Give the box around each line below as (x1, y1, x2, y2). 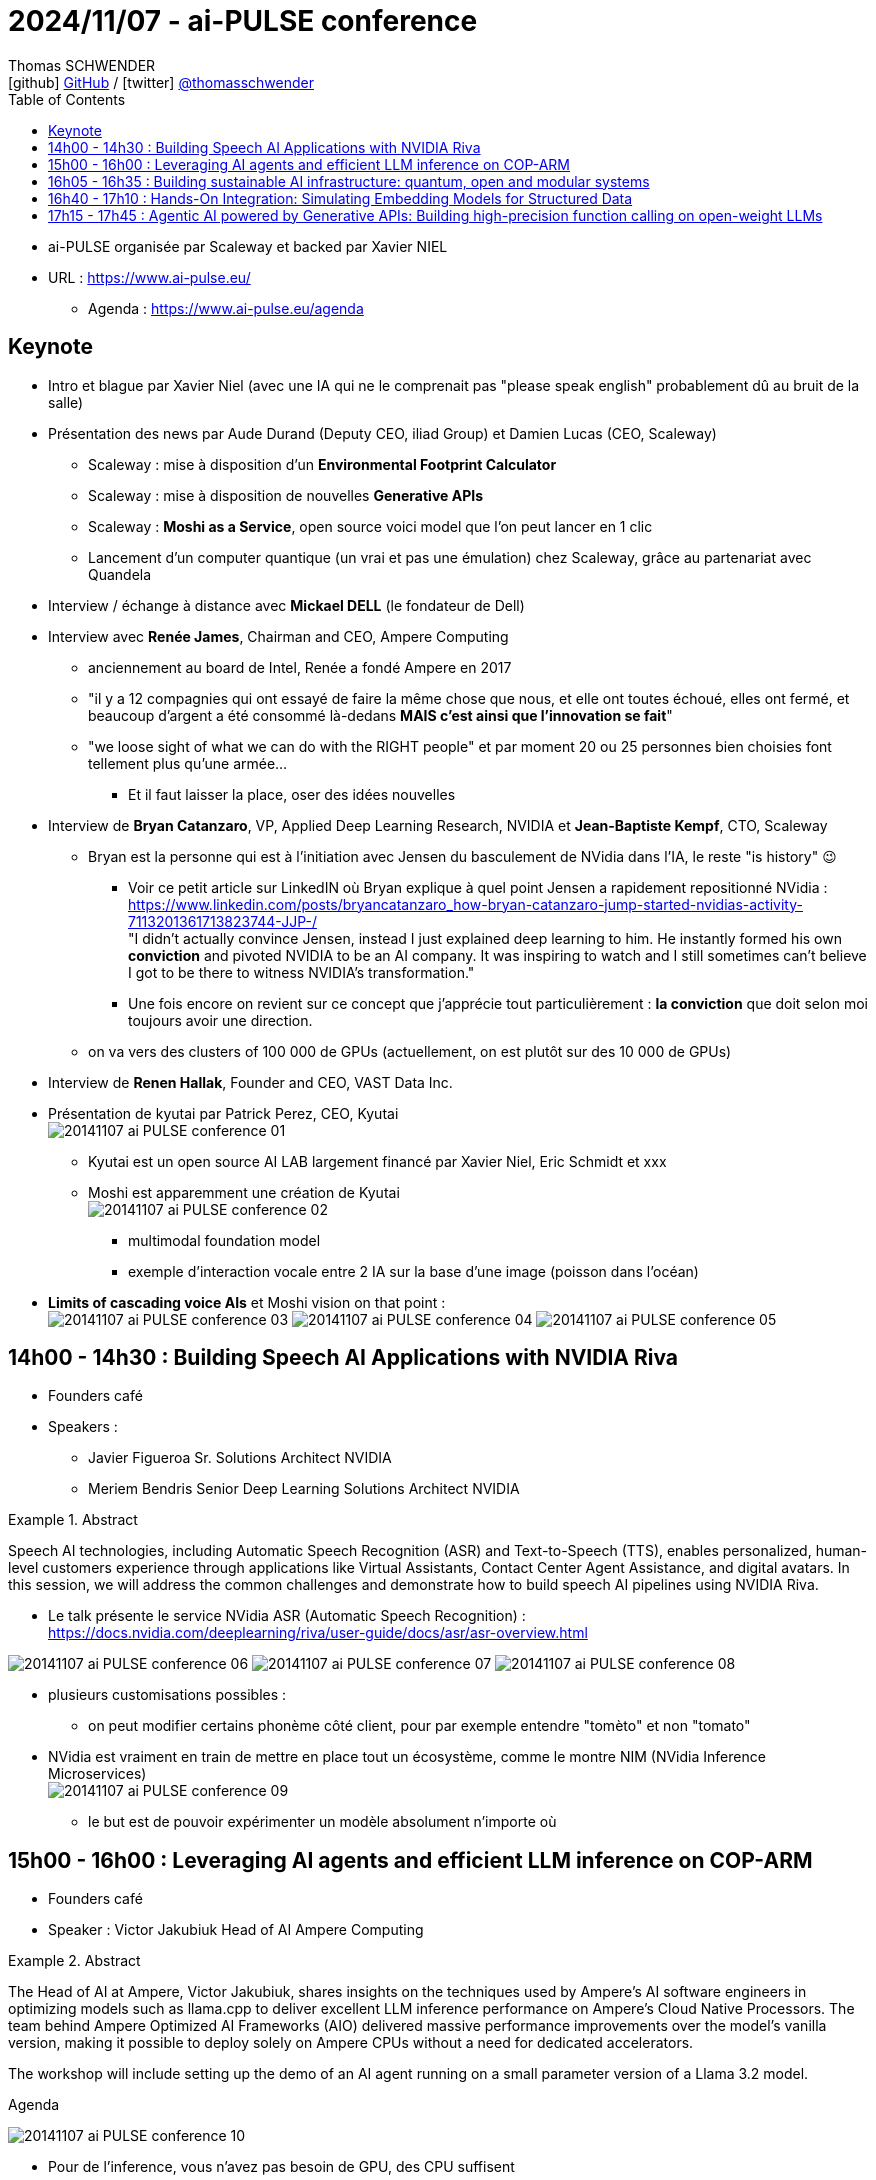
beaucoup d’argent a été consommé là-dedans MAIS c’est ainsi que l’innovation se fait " (88, 706, 673, 724)
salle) (48, 393, 84, 411)
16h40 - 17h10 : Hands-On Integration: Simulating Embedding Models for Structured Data (48, 189, 633, 207)
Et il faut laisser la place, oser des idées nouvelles (128, 785, 456, 803)
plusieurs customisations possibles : (48, 1686, 287, 1704)
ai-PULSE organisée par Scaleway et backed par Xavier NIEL (48, 237, 448, 255)
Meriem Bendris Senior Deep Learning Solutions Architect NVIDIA (88, 1480, 520, 1498)
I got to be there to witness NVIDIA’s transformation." (128, 963, 475, 981)
